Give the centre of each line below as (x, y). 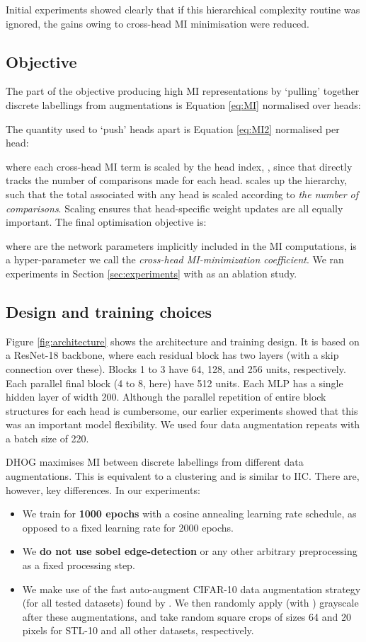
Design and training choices (109, 311)
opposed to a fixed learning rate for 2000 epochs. (128, 527)
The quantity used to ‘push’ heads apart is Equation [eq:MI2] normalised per (173, 128)
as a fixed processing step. (79, 565)
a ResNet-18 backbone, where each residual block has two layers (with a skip (172, 355)
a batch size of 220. (47, 438)
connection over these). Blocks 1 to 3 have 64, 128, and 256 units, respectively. (176, 368)
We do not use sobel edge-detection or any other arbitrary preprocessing (190, 551)
